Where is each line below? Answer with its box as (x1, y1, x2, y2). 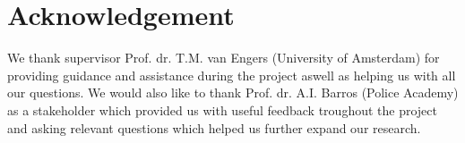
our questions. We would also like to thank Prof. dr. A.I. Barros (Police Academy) (7, 83, 459, 102)
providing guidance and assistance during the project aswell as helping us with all (7, 65, 456, 84)
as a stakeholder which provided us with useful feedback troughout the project (7, 100, 437, 119)
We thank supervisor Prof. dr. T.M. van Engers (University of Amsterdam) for (7, 48, 440, 67)
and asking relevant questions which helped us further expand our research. (7, 118, 421, 137)
